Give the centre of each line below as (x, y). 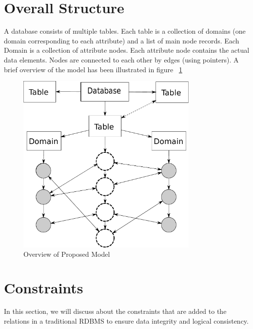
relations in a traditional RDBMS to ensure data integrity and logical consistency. (126, 320)
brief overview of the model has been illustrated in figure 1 (93, 69)
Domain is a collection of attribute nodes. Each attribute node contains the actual (127, 50)
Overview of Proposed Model (67, 254)
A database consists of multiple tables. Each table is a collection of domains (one (125, 31)
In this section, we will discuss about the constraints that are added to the (115, 311)
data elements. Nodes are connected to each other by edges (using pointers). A (121, 59)
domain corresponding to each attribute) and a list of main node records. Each (122, 40)
